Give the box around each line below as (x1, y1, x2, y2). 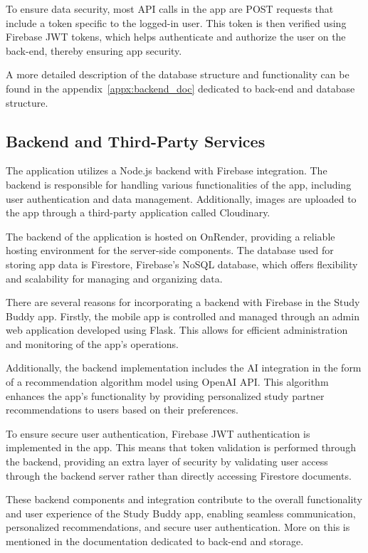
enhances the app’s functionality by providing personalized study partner (6, 388, 325, 403)
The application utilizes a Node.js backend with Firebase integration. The (6, 163, 327, 178)
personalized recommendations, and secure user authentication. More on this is (6, 520, 350, 534)
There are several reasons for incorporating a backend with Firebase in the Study (6, 295, 360, 310)
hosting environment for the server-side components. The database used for (6, 243, 334, 258)
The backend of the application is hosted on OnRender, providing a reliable (6, 228, 335, 243)
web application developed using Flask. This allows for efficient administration (6, 322, 348, 337)
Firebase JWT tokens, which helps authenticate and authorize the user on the (6, 29, 346, 44)
